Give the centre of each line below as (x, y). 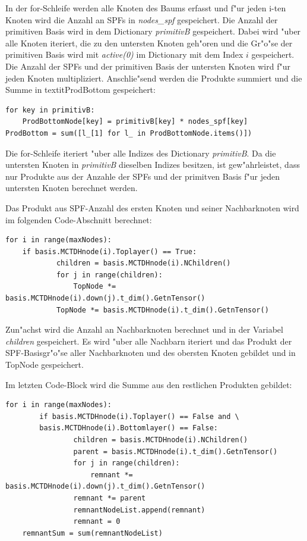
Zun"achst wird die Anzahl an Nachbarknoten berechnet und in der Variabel (144, 329)
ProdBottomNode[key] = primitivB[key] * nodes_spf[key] (135, 122)
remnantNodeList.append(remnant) (139, 510)
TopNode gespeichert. (45, 365)
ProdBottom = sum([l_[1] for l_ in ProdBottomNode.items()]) (129, 133)
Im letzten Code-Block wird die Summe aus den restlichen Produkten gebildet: (149, 384)
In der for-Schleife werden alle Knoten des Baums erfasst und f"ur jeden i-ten (146, 8)
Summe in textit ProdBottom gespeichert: (80, 90)
